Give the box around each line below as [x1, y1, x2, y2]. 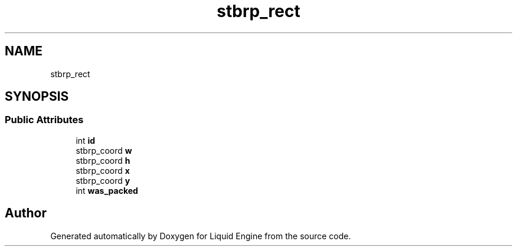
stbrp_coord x [76, 165, 130, 176]
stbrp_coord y [76, 175, 130, 186]
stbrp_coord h [76, 155, 130, 166]
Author [5, 206, 47, 221]
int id [76, 135, 96, 146]
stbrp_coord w [76, 145, 132, 156]
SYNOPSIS [5, 89, 69, 104]
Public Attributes [5, 114, 84, 126]
